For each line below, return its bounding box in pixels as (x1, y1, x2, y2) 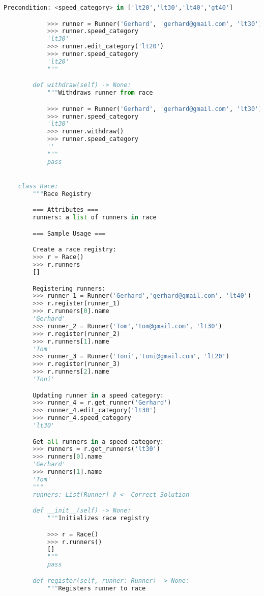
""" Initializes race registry (47, 515, 150, 522)
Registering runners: (33, 285, 106, 292)
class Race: (18, 183, 58, 190)
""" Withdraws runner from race (47, 89, 153, 97)
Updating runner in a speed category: (33, 391, 164, 399)
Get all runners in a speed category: (33, 438, 164, 445)
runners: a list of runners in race (33, 214, 157, 221)
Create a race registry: (33, 246, 116, 253)
